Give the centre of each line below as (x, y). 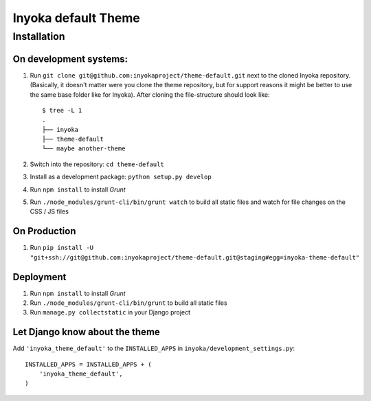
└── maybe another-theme (84, 149)
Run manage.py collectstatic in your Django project (110, 312)
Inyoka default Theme (76, 18)
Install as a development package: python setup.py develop (121, 177)
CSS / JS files (49, 211)
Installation (39, 36)
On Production (44, 231)
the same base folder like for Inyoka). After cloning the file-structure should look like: (150, 94)
